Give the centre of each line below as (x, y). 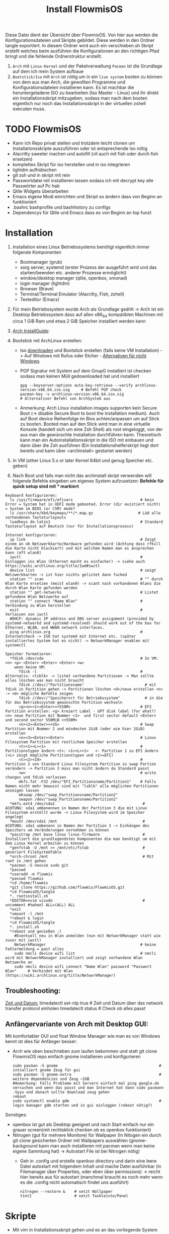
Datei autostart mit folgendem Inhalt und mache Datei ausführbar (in (91, 1167)
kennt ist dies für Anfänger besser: (41, 1042)
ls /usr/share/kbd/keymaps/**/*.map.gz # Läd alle (85, 513)
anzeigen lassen (22, 790)
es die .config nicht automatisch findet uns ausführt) (74, 1182)
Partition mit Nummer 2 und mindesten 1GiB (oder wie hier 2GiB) (75, 729)
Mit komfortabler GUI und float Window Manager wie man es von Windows (83, 1036)
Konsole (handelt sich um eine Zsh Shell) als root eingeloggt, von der (92, 429)
